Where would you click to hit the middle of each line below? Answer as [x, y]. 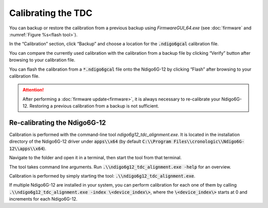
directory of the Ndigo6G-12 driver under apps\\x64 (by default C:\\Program [90, 141]
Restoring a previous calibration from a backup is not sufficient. [94, 106]
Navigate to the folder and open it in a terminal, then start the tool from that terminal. [96, 158]
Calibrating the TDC [51, 13]
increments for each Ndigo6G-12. [43, 199]
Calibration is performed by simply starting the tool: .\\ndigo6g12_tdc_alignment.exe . [102, 176]
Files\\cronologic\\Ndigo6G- [209, 142]
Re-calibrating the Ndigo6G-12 [58, 123]
